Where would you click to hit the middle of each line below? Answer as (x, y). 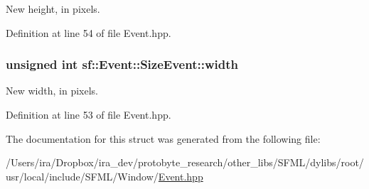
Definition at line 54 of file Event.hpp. (89, 32)
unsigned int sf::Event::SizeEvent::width (122, 64)
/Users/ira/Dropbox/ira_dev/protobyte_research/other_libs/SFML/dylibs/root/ (185, 162)
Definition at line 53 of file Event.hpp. (89, 114)
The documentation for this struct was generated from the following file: (163, 138)
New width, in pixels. (52, 91)
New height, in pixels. (53, 9)
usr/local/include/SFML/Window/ (82, 176)
